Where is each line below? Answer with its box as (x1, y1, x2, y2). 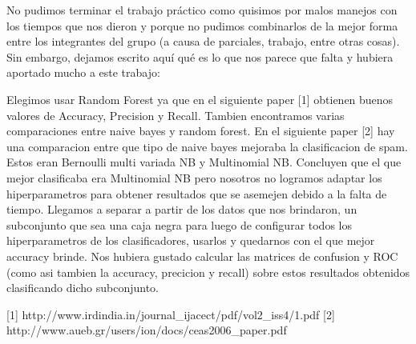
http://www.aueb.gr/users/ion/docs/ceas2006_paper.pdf (6, 322, 287, 338)
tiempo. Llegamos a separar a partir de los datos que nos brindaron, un (6, 201, 357, 218)
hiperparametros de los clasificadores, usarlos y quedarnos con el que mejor (6, 232, 375, 249)
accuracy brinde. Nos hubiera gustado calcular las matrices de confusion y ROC (6, 247, 398, 264)
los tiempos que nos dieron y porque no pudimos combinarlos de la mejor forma (6, 17, 398, 34)
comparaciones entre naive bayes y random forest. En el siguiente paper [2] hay (6, 122, 395, 139)
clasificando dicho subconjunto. (6, 279, 159, 296)
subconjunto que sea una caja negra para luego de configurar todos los (6, 216, 352, 233)
